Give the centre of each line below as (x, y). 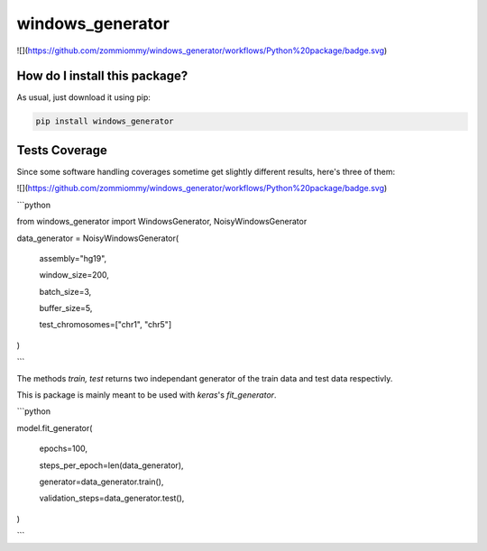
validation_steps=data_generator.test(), (112, 498)
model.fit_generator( (55, 427)
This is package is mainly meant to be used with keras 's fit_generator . (147, 395)
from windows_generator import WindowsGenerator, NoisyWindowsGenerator (162, 222)
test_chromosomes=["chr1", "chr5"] (105, 325)
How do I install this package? (102, 76)
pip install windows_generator (105, 121)
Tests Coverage (62, 150)
